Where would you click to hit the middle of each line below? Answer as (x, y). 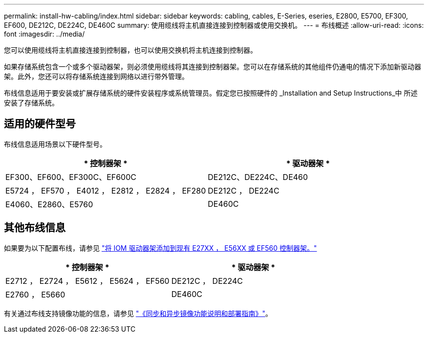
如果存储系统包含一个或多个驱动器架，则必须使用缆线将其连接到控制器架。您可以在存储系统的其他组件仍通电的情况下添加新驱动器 (213, 67)
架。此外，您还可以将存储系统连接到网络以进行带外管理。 (96, 76)
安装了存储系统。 (31, 103)
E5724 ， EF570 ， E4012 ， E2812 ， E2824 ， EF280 (106, 190)
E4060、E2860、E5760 (49, 204)
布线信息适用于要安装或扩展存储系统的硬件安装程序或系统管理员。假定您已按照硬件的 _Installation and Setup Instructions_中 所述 (211, 93)
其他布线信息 (35, 228)
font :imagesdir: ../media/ (44, 34)
